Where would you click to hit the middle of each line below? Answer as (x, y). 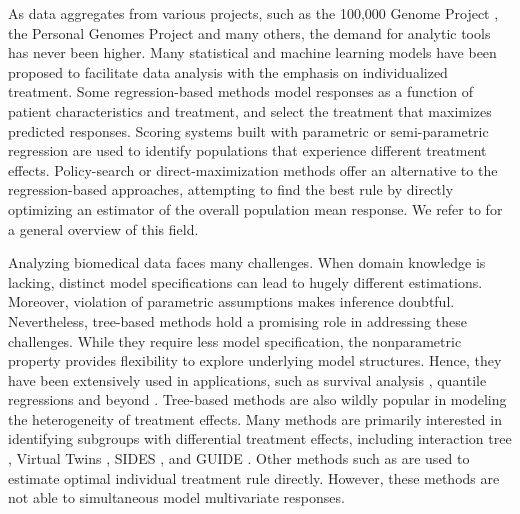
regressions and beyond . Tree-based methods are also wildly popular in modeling (257, 399)
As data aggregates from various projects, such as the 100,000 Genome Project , (253, 13)
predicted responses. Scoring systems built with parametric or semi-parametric (248, 130)
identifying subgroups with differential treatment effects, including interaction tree (260, 438)
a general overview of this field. (103, 228)
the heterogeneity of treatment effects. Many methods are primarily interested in (255, 418)
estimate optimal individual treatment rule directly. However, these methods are (254, 477)
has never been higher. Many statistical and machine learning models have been (252, 52)
